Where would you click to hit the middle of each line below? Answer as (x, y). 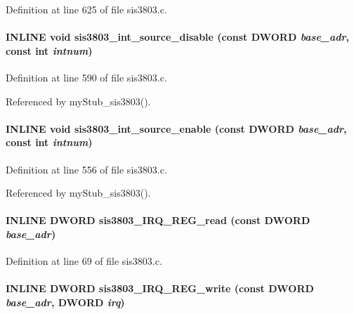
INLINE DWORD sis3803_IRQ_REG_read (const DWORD (158, 220)
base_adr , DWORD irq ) (65, 302)
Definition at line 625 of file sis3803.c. (86, 9)
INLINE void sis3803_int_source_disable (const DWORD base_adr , (178, 37)
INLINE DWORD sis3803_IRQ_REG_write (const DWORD (160, 288)
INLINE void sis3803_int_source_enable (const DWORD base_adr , (176, 128)
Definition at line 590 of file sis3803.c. (86, 77)
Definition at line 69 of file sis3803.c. (84, 261)
